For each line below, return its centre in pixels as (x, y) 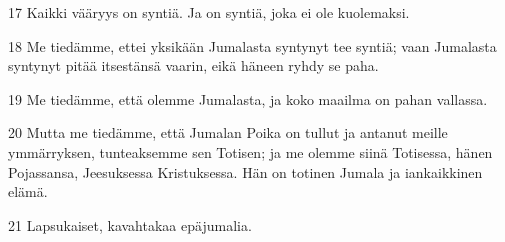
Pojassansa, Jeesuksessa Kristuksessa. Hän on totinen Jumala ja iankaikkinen (245, 171)
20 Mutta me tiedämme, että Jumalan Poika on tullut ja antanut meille (228, 132)
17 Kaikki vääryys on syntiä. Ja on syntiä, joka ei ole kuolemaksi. (209, 12)
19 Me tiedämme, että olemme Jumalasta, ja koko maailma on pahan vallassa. (248, 98)
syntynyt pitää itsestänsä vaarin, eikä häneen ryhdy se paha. (193, 65)
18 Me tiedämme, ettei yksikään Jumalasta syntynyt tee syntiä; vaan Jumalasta (252, 45)
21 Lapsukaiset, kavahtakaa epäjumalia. (130, 224)
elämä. (28, 191)
